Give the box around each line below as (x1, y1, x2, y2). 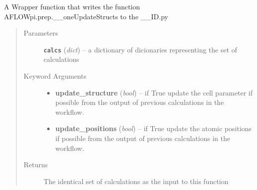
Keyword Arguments (23, 71, 86, 81)
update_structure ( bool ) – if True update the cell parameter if (55, 87, 253, 97)
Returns (23, 159, 48, 170)
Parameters (23, 28, 58, 38)
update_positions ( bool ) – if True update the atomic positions (55, 123, 252, 134)
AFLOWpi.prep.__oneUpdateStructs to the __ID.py (4, 11, 168, 21)
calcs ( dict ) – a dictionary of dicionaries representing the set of (43, 44, 237, 54)
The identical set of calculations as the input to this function (43, 176, 229, 186)
